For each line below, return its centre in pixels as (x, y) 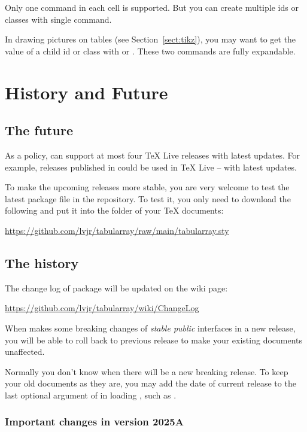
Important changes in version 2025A (94, 422)
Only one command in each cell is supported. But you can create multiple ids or (152, 7)
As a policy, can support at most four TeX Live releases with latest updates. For (153, 155)
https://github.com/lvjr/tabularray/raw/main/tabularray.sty (117, 230)
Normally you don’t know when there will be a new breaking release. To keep (147, 371)
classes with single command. (58, 19)
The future (39, 130)
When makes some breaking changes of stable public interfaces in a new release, (150, 328)
